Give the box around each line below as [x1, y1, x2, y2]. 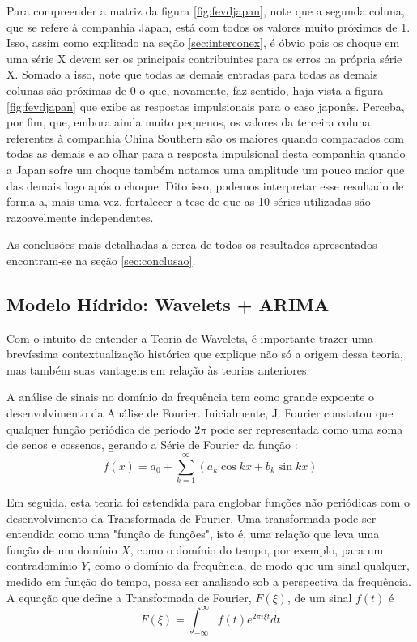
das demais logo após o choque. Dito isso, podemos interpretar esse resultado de [6, 177, 404, 194]
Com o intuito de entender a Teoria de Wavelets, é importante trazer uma [6, 329, 373, 346]
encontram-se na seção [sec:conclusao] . [6, 251, 196, 268]
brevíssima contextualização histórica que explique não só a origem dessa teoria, [6, 345, 403, 362]
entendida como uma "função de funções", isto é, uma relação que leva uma [6, 525, 380, 542]
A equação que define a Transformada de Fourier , [6, 588, 252, 606]
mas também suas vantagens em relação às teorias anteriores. [6, 361, 310, 378]
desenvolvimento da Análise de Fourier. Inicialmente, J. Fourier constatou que [6, 404, 394, 422]
